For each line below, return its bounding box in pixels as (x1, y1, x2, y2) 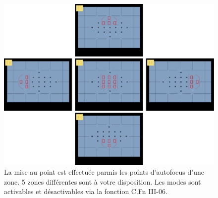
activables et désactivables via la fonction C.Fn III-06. (4, 186, 167, 197)
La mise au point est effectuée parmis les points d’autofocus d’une (4, 167, 204, 177)
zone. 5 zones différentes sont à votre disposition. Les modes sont (4, 176, 201, 187)
